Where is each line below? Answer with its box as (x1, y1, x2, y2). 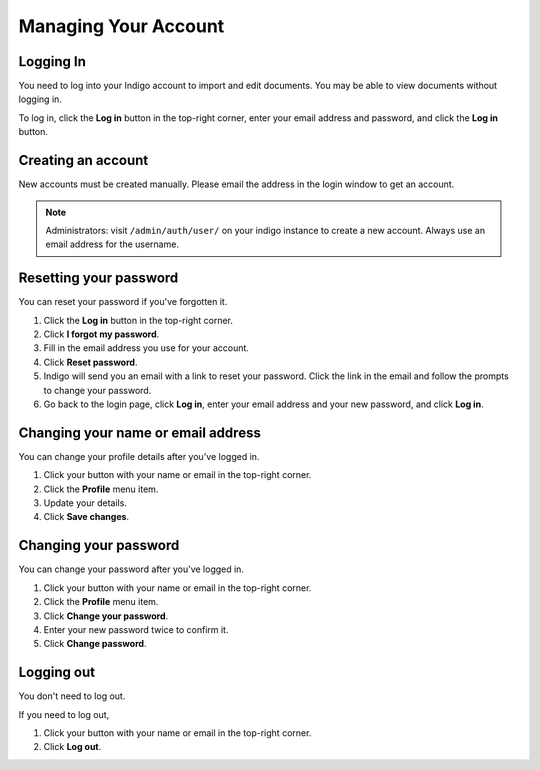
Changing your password (18, 537, 180, 554)
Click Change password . (43, 638, 147, 650)
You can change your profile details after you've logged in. (18, 450, 260, 462)
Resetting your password (18, 270, 179, 287)
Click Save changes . (43, 511, 130, 523)
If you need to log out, (18, 708, 110, 720)
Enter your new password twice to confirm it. (43, 623, 229, 635)
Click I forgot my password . (43, 328, 160, 340)
